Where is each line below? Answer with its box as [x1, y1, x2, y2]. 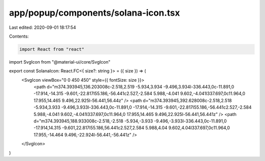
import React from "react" [19, 46, 84, 52]
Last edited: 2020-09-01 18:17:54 [9, 24, 76, 30]
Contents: [9, 33, 29, 39]
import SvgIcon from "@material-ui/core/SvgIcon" [9, 59, 110, 65]
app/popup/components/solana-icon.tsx [9, 7, 180, 18]
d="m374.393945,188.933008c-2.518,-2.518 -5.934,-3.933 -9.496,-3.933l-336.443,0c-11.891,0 [33, 118, 227, 124]
